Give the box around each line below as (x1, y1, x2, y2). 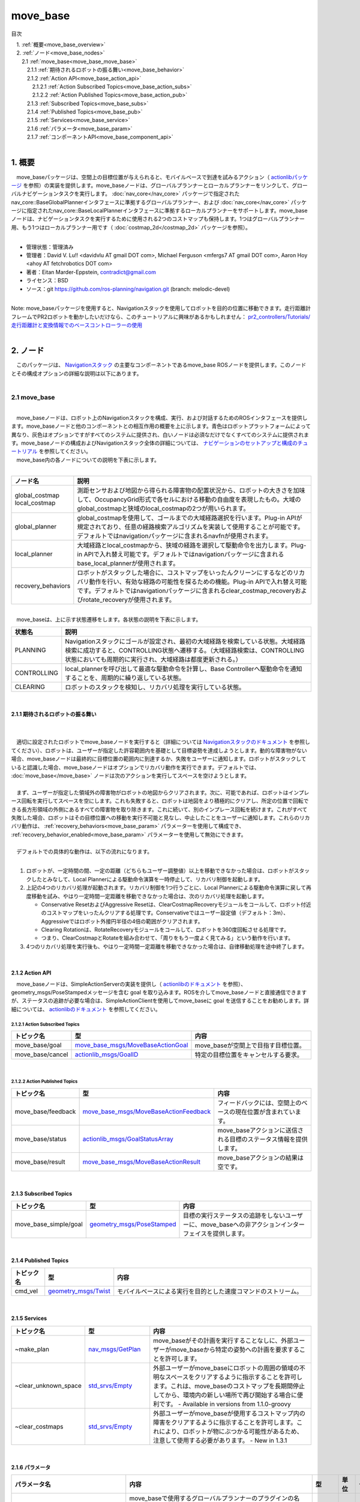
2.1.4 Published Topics (11, 1256, 69, 1264)
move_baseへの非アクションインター (200, 1220, 305, 1229)
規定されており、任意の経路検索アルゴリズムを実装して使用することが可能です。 (77, 523, 304, 531)
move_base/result (14, 1157, 65, 1166)
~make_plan (14, 1345, 50, 1353)
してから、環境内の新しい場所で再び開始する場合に (153, 1391, 297, 1399)
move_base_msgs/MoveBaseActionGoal (74, 1041, 188, 1050)
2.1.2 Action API (11, 969, 52, 976)
